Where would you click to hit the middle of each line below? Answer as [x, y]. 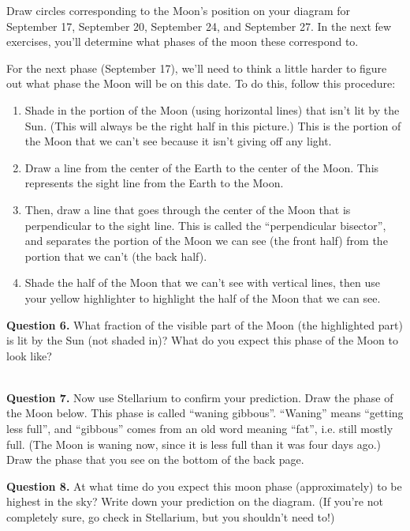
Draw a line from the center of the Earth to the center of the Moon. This [202, 167]
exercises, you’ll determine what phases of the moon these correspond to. [183, 41]
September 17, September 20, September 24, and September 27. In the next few [199, 26]
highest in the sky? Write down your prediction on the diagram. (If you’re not [195, 501]
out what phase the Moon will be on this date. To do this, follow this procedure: [201, 83]
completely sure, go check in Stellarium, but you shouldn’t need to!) [171, 517]
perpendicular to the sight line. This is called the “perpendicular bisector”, [205, 225]
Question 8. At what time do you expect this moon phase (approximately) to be [204, 486]
